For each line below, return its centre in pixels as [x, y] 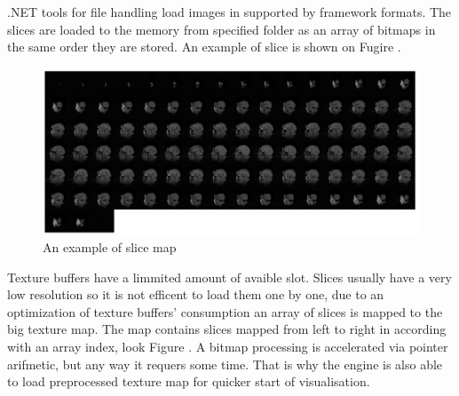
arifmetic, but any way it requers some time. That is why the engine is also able [225, 364]
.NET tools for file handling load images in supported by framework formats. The [229, 12]
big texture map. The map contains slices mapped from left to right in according [227, 329]
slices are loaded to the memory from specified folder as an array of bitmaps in [222, 29]
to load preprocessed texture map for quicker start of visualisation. [189, 381]
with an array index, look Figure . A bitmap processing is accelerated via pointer [228, 346]
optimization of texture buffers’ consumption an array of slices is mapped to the [225, 311]
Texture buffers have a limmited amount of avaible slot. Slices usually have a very [229, 277]
